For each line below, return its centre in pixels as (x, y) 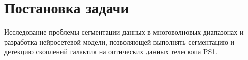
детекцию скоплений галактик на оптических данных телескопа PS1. (111, 52)
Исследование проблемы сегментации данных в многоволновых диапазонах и (124, 32)
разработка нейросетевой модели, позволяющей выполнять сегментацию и (119, 41)
